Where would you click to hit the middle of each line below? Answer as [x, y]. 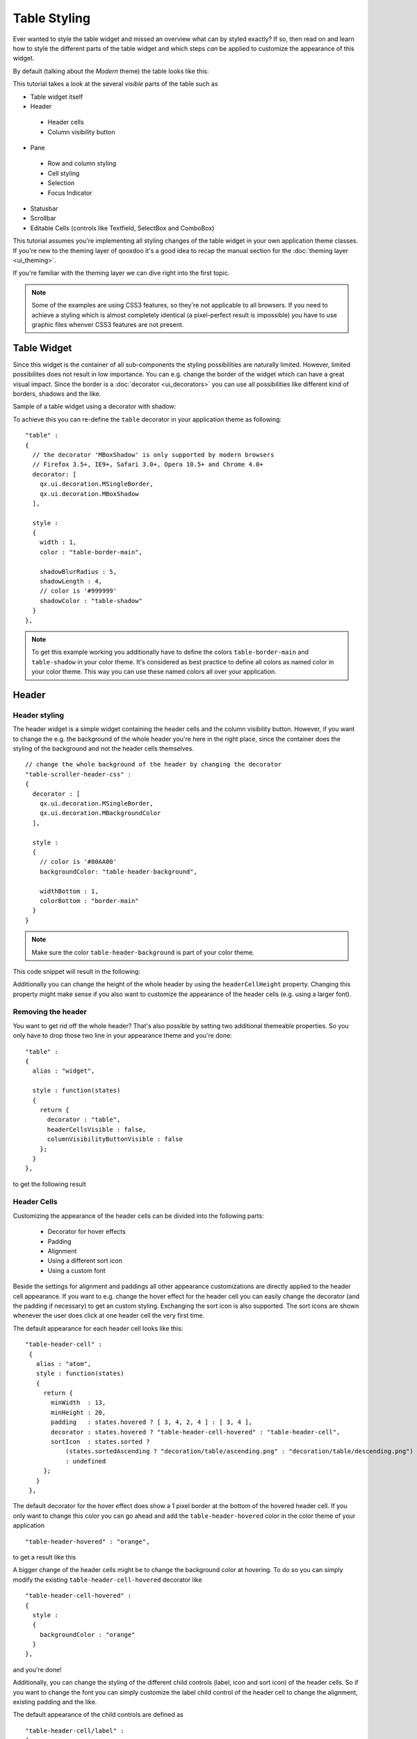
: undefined [85, 1461]
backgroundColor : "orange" [87, 1634]
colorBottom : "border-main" [89, 900]
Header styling [39, 715]
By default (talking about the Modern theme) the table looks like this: [111, 71]
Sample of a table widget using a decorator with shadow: [95, 406]
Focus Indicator [70, 193]
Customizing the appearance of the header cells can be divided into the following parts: [138, 1216]
